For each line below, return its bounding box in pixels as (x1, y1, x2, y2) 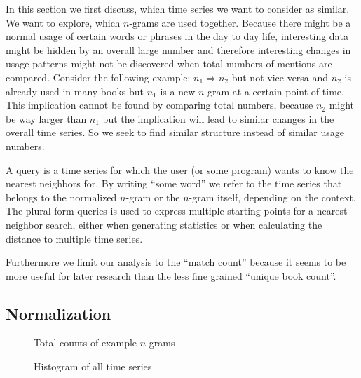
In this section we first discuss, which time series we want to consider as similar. (6, 1, 350, 15)
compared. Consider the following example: (6, 69, 191, 84)
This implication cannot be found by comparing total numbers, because (6, 97, 313, 112)
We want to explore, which (6, 15, 121, 29)
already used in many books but (6, 83, 144, 98)
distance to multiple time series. (6, 231, 143, 245)
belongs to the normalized (6, 189, 117, 204)
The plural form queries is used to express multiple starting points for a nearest (6, 203, 348, 218)
